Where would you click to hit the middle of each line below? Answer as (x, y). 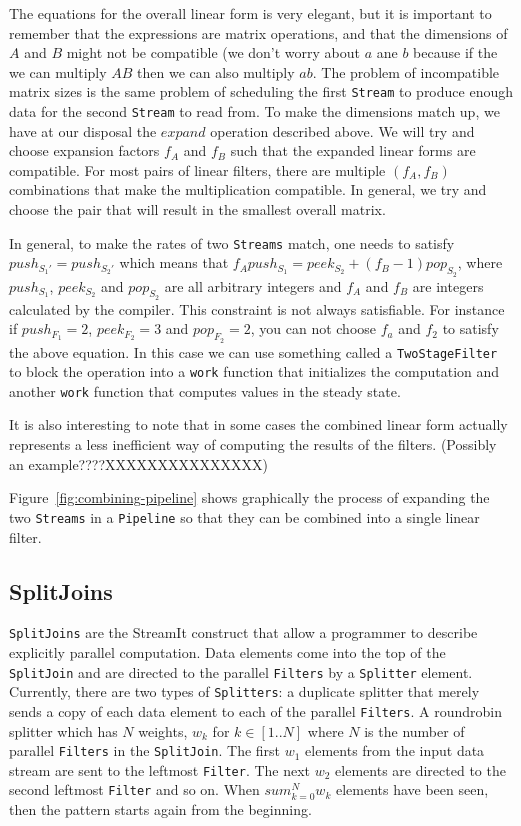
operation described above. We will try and (342, 130)
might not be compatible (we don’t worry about (213, 52)
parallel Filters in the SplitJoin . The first (145, 750)
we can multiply (58, 71)
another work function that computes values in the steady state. (205, 390)
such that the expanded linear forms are (353, 150)
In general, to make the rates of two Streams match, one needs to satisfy (232, 242)
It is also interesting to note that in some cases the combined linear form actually (258, 424)
